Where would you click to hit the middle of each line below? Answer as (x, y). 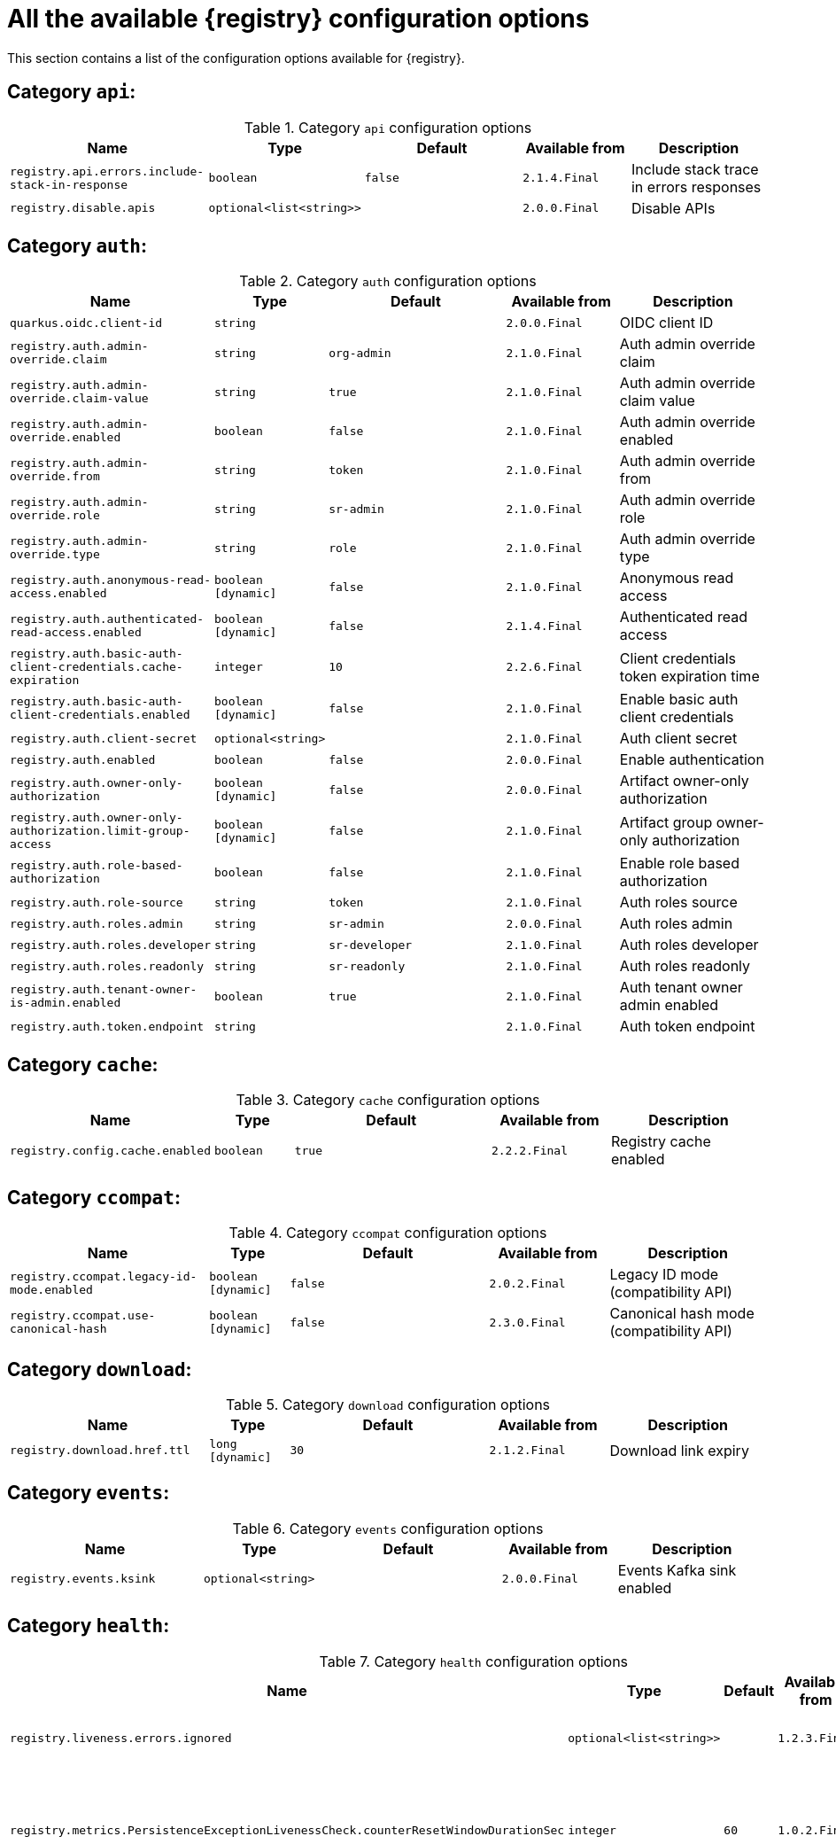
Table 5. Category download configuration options (388, 1404)
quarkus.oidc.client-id (86, 323)
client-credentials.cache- (97, 667)
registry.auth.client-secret (104, 738)
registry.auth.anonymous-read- (110, 580)
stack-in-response (69, 184)
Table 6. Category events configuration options (388, 1528)
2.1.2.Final (527, 1451)
